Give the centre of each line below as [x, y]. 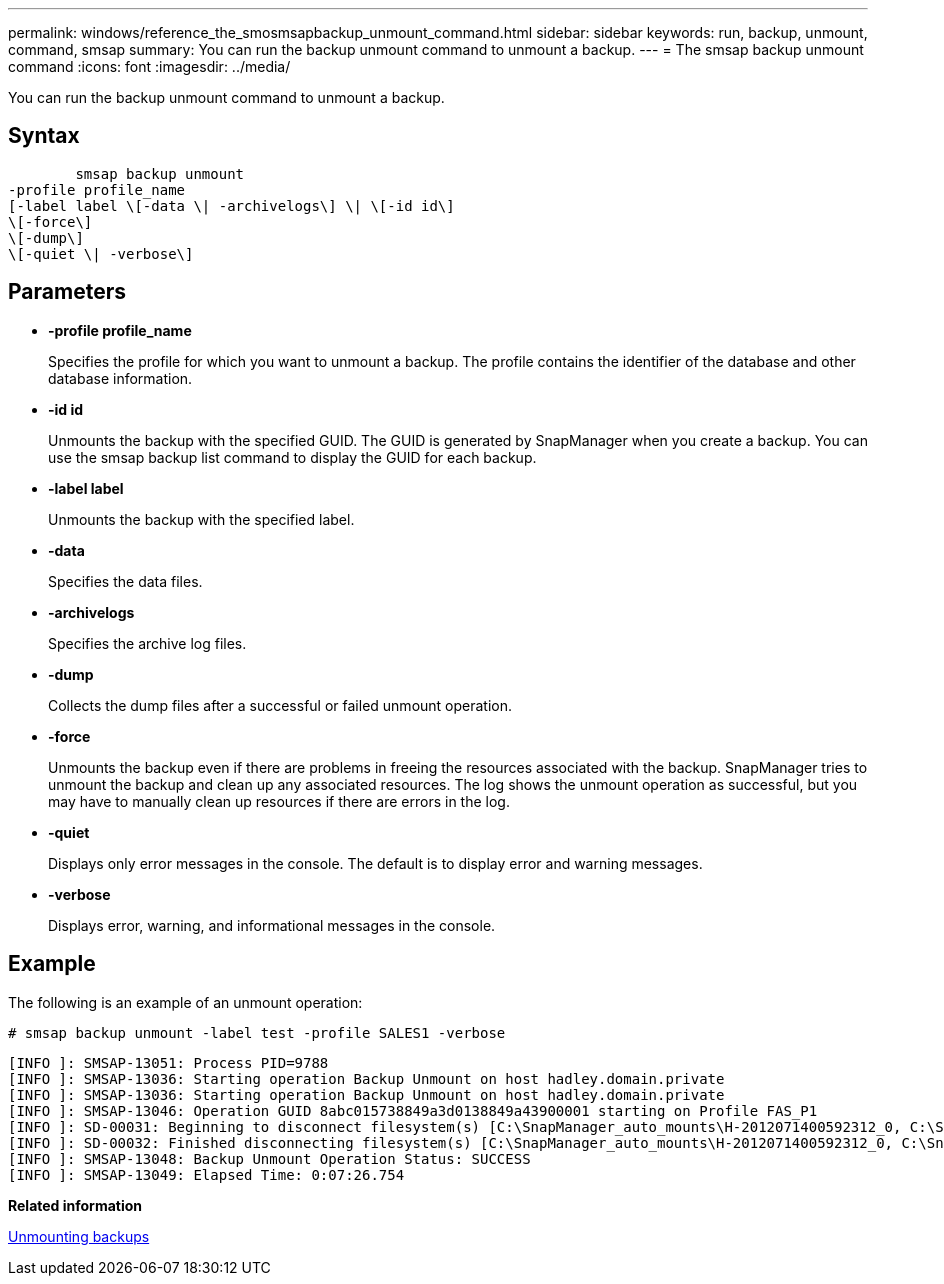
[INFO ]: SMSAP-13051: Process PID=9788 [168, 1062]
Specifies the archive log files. [147, 643]
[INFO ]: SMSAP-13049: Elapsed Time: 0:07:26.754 [206, 1174]
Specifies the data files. [125, 581]
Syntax [44, 136]
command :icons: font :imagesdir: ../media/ [149, 66]
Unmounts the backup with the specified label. [201, 519]
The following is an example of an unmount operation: [185, 1002]
